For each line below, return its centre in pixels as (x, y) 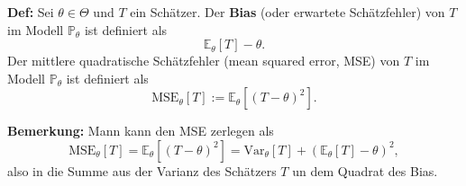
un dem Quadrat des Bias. (365, 170)
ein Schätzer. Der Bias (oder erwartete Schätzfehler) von (288, 12)
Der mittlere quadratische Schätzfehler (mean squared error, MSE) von (204, 61)
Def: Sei (31, 12)
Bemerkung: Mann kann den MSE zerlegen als (141, 131)
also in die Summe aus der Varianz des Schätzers (142, 170)
